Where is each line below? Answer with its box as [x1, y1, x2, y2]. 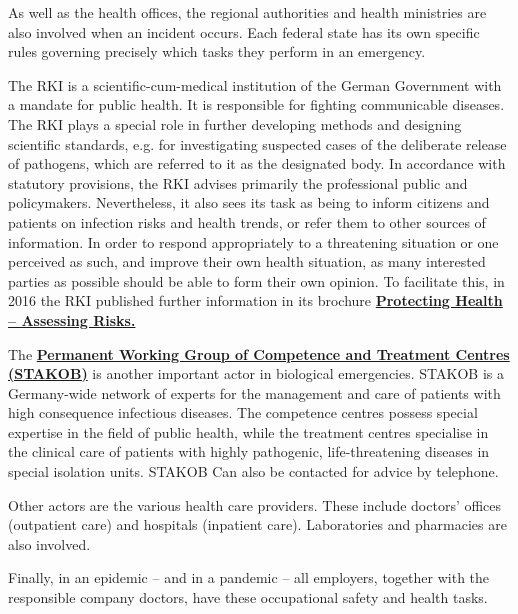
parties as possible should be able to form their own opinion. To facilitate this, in [8, 270, 505, 291]
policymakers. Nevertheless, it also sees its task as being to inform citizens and [8, 192, 490, 213]
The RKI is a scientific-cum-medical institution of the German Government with [8, 74, 502, 95]
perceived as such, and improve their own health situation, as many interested [8, 251, 486, 272]
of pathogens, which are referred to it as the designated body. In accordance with [8, 153, 506, 174]
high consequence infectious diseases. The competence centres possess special [8, 402, 478, 423]
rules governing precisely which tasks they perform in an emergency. [8, 41, 426, 62]
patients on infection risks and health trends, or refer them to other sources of [8, 211, 486, 232]
